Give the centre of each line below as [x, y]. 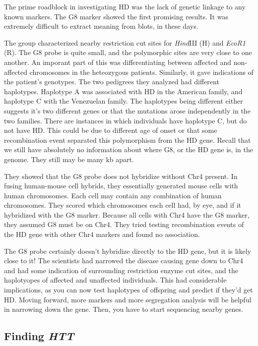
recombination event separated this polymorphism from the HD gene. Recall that [128, 140]
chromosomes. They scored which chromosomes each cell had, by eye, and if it [123, 205]
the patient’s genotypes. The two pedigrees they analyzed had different [112, 82]
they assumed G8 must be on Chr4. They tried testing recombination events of [124, 224]
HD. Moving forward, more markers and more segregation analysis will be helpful [128, 299]
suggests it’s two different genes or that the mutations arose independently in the [127, 110]
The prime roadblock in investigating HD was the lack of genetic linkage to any [125, 6]
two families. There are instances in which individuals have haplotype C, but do [126, 120]
